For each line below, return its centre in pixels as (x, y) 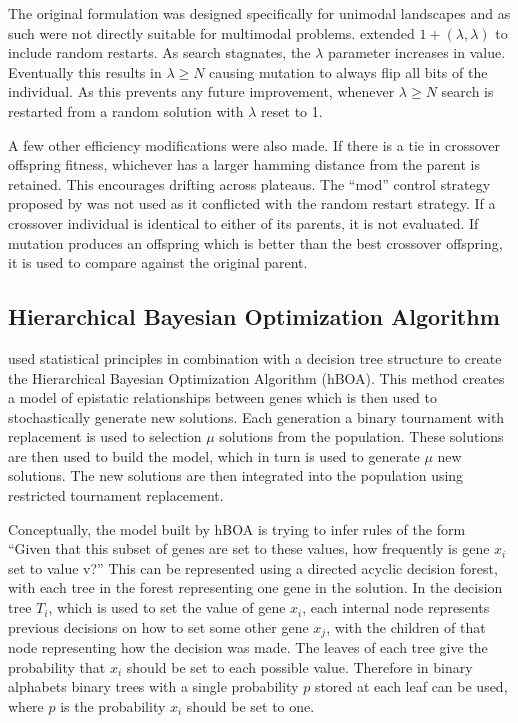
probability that (57, 666)
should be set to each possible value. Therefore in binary (299, 666)
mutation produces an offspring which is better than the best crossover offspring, (255, 242)
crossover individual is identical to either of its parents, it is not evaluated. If (243, 222)
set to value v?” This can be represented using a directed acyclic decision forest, (253, 567)
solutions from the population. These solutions (361, 436)
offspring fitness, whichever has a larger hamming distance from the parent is (244, 164)
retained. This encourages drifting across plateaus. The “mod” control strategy (249, 183)
